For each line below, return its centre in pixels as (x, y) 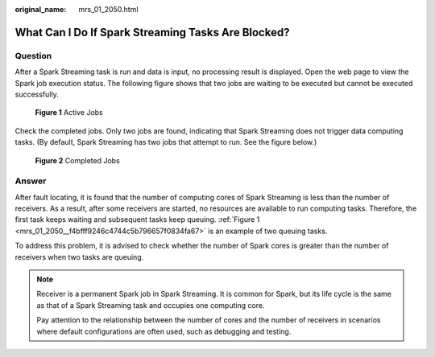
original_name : (41, 9)
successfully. (37, 94)
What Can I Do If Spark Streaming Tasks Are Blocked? (152, 32)
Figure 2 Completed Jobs (77, 160)
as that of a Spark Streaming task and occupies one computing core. (151, 305)
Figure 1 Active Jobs (69, 113)
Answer (31, 181)
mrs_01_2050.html (108, 9)
